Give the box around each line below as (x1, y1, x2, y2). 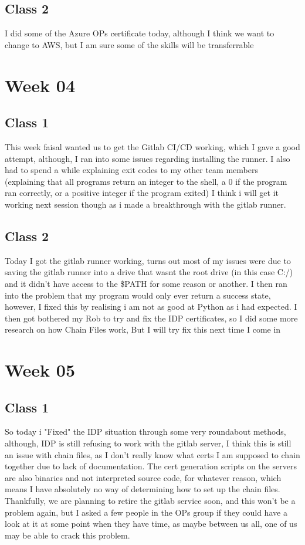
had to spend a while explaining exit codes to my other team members (5, 164, 258, 176)
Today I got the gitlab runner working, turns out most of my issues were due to (5, 254, 291, 266)
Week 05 (5, 358, 76, 382)
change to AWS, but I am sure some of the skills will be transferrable (5, 38, 254, 50)
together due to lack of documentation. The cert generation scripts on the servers (5, 460, 297, 472)
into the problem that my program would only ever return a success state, (5, 289, 271, 301)
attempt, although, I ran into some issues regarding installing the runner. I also (5, 152, 290, 164)
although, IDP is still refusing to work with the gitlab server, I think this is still (5, 437, 292, 449)
